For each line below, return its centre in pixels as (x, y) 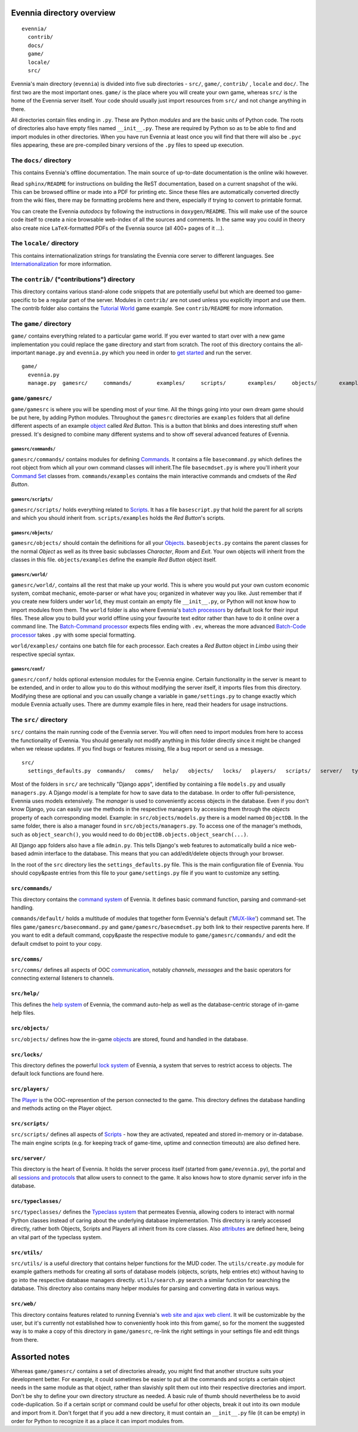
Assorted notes (40, 1357)
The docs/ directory (41, 160)
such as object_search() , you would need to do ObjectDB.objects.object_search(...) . (130, 834)
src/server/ (28, 1158)
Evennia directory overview (63, 13)
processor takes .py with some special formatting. (73, 635)
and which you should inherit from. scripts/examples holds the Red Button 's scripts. (118, 518)
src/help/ (25, 994)
